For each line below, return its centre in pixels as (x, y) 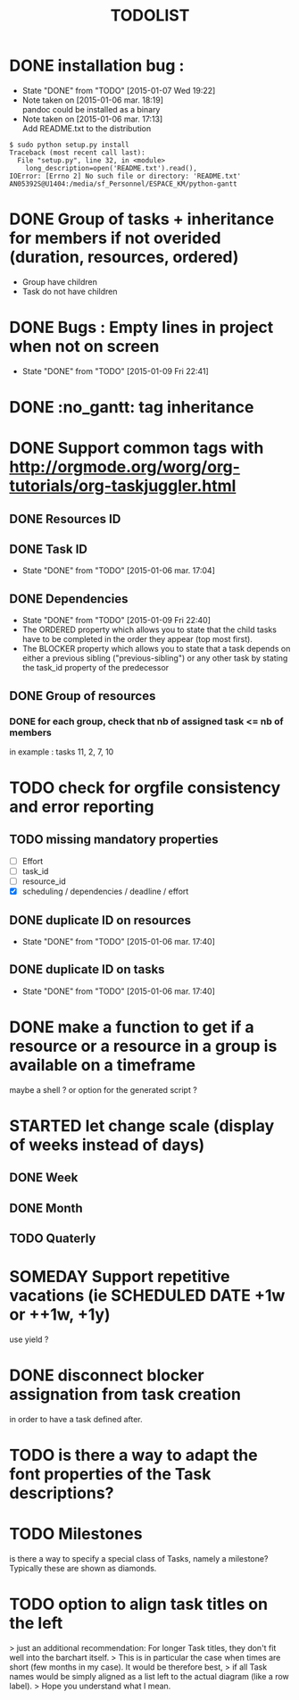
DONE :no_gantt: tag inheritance (132, 407)
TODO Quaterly (53, 1239)
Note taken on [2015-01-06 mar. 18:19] (92, 100)
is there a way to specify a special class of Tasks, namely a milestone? (139, 1559)
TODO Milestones (76, 1534)
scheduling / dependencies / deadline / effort (105, 892)
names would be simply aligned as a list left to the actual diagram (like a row (149, 1676)
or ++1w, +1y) (60, 1315)
